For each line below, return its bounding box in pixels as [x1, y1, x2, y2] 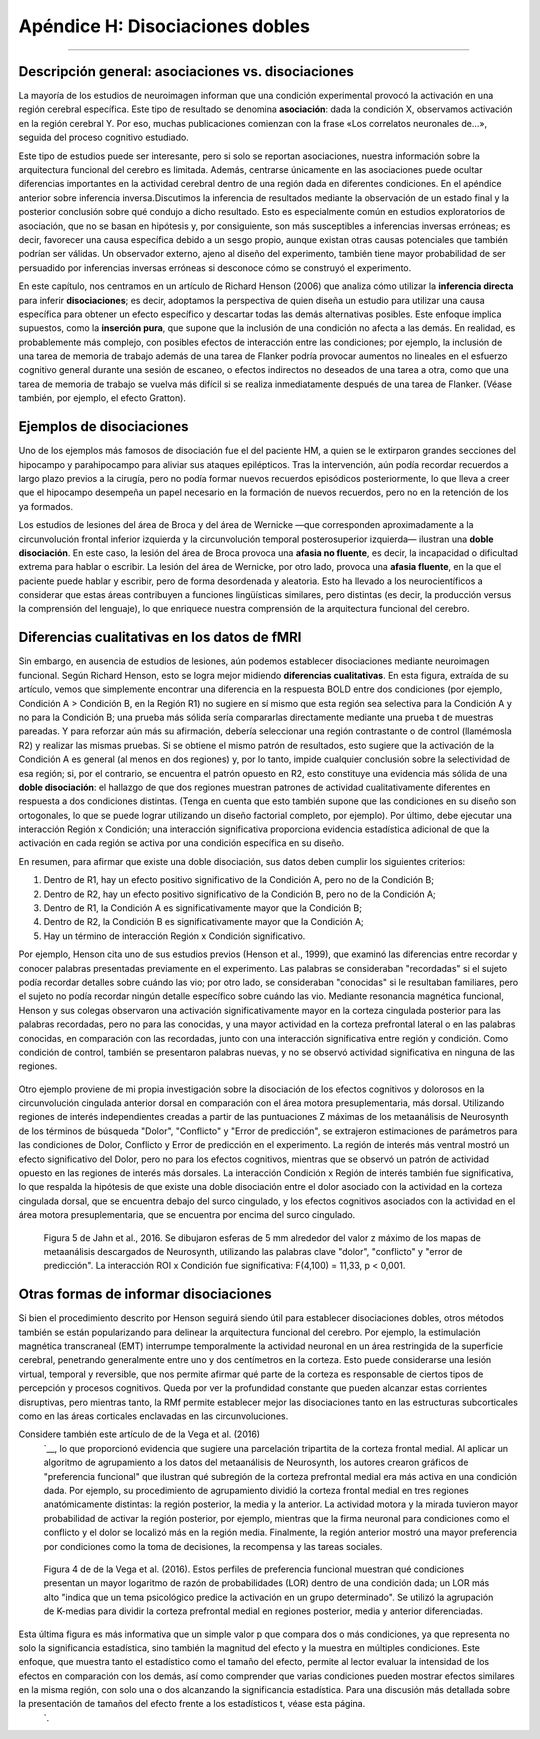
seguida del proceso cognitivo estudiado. [18, 131, 189, 144]
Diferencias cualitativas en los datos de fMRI [18, 629, 302, 646]
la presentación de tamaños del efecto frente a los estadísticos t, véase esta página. [18, 1698, 366, 1710]
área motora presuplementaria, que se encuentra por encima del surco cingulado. [18, 1209, 356, 1221]
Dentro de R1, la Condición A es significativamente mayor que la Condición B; [43, 902, 362, 914]
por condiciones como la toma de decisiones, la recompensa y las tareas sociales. [43, 1540, 383, 1552]
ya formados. [18, 500, 74, 512]
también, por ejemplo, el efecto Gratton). [18, 392, 187, 404]
